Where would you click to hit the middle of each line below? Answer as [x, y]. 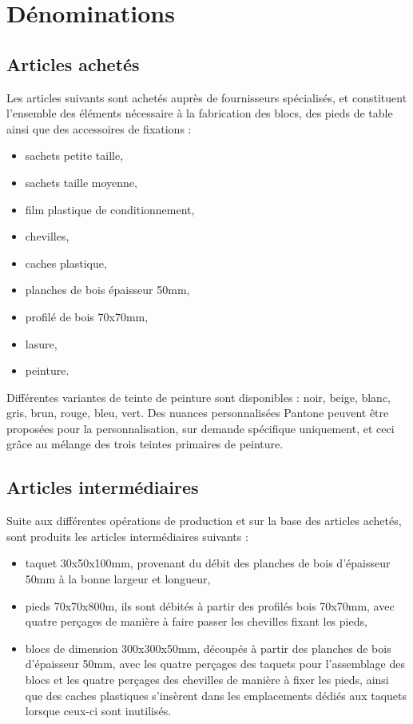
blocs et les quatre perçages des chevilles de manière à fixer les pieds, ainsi [207, 680]
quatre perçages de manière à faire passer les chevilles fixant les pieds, [196, 621]
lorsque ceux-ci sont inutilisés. [98, 711]
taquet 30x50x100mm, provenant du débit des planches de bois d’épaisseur [208, 563]
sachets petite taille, [74, 155]
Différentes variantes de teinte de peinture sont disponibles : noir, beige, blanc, [199, 397]
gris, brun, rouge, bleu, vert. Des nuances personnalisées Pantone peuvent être [198, 413]
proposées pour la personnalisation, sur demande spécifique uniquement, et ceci [201, 428]
